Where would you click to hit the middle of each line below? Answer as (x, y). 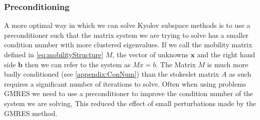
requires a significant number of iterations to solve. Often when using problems (125, 83)
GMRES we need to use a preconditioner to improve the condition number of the (129, 93)
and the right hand (226, 54)
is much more (228, 64)
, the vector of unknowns (150, 54)
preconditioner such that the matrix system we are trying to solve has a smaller (126, 35)
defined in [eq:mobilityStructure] (54, 54)
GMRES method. (31, 113)
